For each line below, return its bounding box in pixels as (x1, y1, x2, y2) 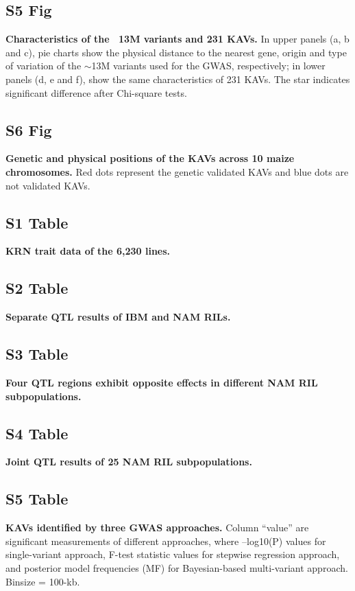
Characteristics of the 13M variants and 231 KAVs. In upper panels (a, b (5, 32, 350, 46)
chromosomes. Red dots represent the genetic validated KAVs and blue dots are (5, 164, 349, 178)
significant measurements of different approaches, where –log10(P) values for (5, 533, 326, 548)
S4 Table (5, 422, 69, 443)
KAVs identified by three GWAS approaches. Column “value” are (5, 520, 309, 535)
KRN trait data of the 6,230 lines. (5, 244, 171, 258)
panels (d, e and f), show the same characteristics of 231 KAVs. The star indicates (5, 71, 350, 86)
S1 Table (5, 211, 69, 233)
